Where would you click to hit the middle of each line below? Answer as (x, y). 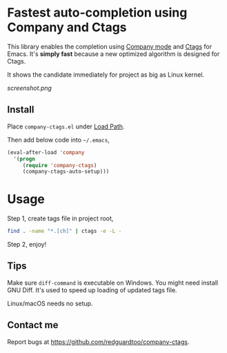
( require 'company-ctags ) (60, 165)
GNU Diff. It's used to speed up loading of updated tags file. (92, 290)
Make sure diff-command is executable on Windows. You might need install (113, 283)
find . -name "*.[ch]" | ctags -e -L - (65, 231)
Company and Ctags (67, 27)
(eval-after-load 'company (46, 152)
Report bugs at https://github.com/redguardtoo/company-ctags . (98, 342)
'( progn (24, 159)
